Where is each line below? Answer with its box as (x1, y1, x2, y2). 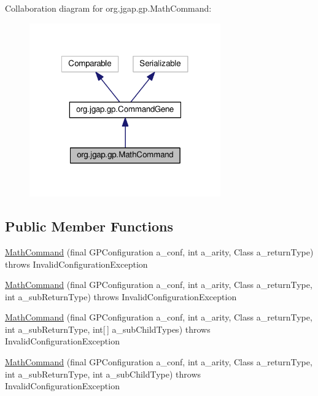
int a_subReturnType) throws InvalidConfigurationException (5, 290, 237, 303)
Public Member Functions (5, 217, 173, 236)
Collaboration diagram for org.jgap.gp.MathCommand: (5, 2, 212, 14)
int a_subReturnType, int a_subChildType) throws (5, 367, 201, 380)
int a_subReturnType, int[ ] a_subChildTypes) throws (5, 322, 211, 335)
